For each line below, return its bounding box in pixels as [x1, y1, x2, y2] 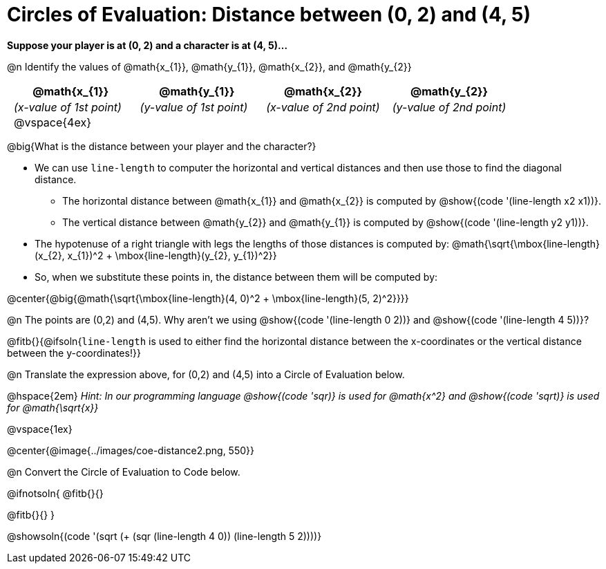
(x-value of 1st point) [14, 100, 122, 114]
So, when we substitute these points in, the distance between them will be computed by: [35, 270, 438, 283]
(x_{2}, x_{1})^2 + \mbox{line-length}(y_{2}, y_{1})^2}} [35, 249, 277, 261]
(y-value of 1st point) [140, 100, 248, 114]
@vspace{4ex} [14, 115, 91, 129]
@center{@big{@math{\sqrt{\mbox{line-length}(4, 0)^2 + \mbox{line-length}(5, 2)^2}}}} [7, 292, 409, 304]
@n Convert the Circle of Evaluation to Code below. [7, 465, 240, 478]
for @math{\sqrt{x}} [7, 401, 99, 413]
